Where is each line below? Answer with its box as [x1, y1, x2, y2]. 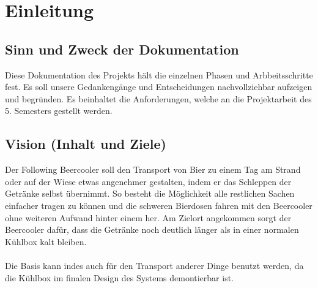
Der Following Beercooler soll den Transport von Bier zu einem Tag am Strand [5, 163, 301, 176]
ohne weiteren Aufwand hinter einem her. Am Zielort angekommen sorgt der [5, 211, 292, 224]
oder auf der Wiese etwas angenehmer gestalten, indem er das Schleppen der [5, 175, 292, 188]
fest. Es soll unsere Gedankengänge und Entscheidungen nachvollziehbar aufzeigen [5, 80, 312, 93]
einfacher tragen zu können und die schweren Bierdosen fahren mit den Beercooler [5, 199, 312, 211]
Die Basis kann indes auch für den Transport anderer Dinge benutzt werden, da [5, 259, 304, 271]
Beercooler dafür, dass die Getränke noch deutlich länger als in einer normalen [5, 223, 299, 236]
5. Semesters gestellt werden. [5, 104, 113, 117]
